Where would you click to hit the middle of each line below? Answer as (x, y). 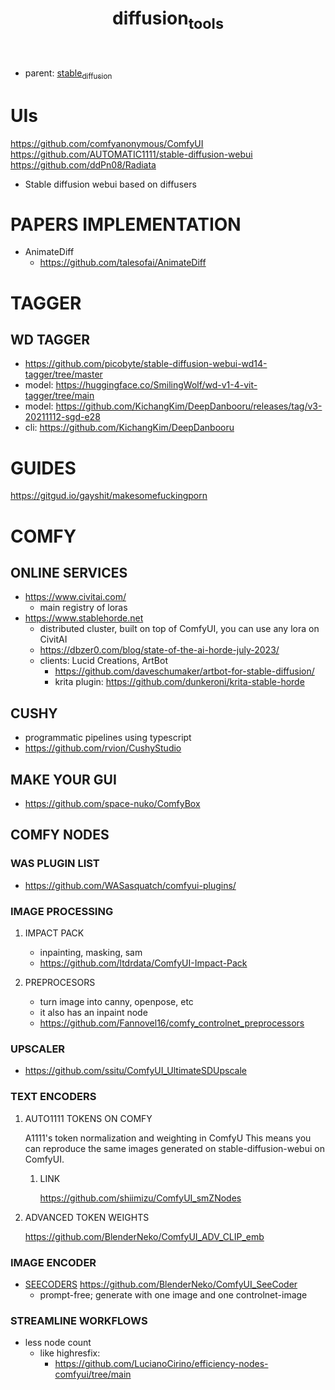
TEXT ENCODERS (53, 1097)
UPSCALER (38, 1049)
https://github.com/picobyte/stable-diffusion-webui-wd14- (146, 364)
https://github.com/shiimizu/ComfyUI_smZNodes (140, 1198)
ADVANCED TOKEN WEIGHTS (87, 1217)
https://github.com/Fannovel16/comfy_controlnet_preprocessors (172, 1023)
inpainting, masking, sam (91, 952)
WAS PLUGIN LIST (55, 864)
